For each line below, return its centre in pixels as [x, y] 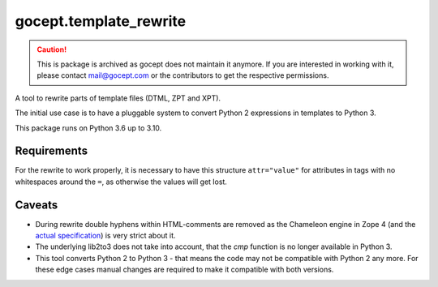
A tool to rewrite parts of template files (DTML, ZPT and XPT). [118, 98]
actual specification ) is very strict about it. [105, 236]
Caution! [52, 49]
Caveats [36, 205]
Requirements [52, 151]
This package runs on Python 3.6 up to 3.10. [88, 128]
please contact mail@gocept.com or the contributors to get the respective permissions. [183, 75]
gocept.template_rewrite [101, 21]
